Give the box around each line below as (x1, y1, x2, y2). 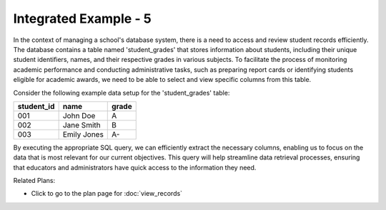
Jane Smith (62, 120, 101, 130)
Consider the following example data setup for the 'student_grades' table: (13, 88, 230, 97)
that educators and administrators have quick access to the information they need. (13, 163, 257, 172)
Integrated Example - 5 (13, 11, 152, 26)
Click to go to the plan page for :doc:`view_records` (31, 189, 182, 198)
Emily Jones (62, 129, 104, 139)
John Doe (62, 110, 96, 120)
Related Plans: (13, 177, 56, 185)
